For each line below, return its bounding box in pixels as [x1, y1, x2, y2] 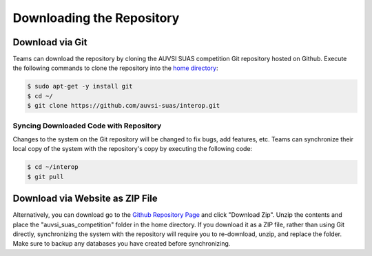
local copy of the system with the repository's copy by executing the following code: [12, 145, 253, 153]
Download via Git [12, 36, 87, 48]
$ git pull [27, 172, 64, 181]
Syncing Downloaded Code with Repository [12, 121, 162, 130]
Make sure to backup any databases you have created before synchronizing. [12, 240, 231, 248]
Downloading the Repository [12, 10, 180, 25]
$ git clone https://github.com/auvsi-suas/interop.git [27, 102, 220, 110]
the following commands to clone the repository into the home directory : [12, 64, 218, 72]
